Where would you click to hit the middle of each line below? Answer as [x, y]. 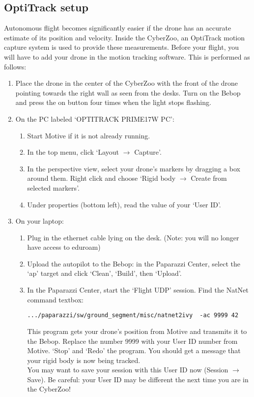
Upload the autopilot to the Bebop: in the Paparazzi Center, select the [134, 263]
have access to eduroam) [64, 247]
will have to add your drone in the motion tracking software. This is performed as [127, 56]
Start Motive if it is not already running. [89, 135]
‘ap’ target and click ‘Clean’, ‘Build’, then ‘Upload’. [104, 273]
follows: [15, 66]
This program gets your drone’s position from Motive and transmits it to [137, 331]
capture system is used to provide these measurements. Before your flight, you [122, 47]
